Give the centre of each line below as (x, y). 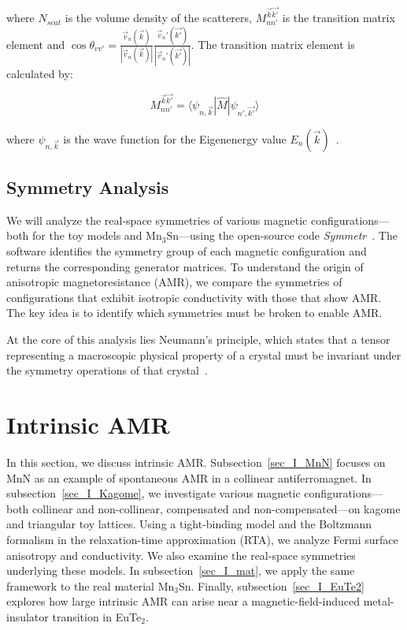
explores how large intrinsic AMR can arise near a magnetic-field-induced (183, 601)
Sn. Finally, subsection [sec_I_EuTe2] (271, 585)
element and (36, 44)
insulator (28, 616)
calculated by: (40, 74)
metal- (379, 601)
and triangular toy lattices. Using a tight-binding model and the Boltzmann (189, 524)
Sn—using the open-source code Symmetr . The (282, 235)
